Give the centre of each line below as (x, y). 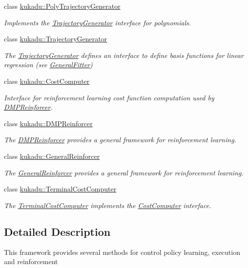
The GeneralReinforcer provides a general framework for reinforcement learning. (124, 172)
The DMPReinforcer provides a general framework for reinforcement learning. (120, 140)
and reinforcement (31, 261)
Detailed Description (57, 231)
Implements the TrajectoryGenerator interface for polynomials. (98, 22)
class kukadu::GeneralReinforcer (52, 156)
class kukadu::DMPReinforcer (48, 123)
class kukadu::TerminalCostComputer (60, 189)
